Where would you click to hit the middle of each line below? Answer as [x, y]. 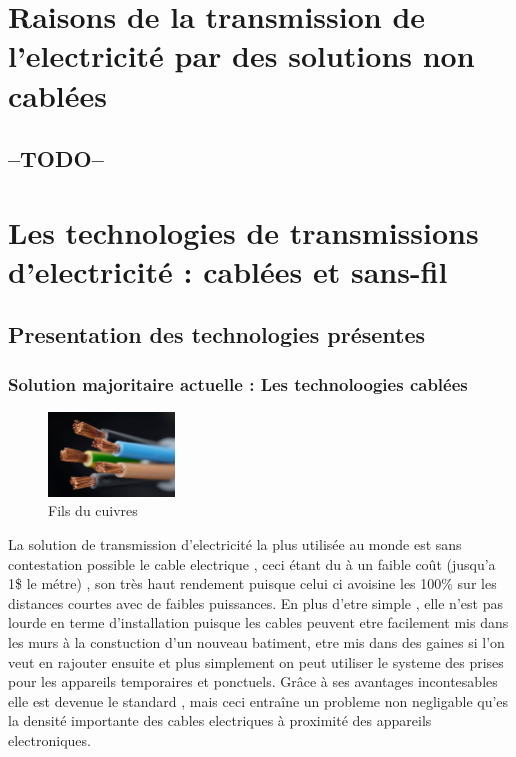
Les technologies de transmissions [243, 231]
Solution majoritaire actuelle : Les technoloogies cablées [238, 383]
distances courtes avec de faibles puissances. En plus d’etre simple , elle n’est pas [255, 602]
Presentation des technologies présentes [217, 334]
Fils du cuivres [93, 510]
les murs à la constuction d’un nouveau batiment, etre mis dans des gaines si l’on [256, 641]
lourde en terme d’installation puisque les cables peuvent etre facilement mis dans [258, 622]
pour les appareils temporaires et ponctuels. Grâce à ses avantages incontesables [253, 681]
